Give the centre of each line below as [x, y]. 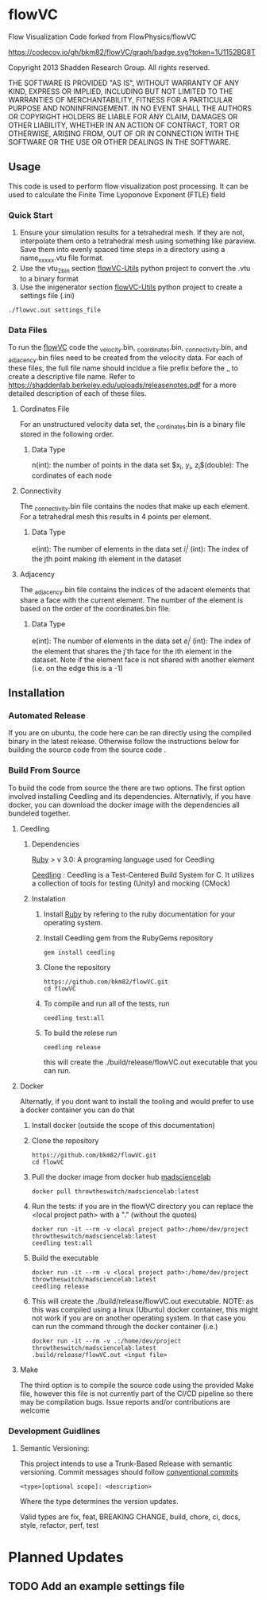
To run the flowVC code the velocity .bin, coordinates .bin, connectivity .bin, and [128, 348]
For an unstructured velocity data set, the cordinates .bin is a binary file [133, 425]
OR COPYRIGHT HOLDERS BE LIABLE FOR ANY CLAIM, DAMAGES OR [123, 116]
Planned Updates [66, 1558]
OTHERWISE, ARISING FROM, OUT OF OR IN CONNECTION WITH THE [124, 134]
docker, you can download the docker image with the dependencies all [124, 804]
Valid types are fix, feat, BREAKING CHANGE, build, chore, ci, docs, [130, 1517]
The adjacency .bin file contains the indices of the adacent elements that [135, 591]
